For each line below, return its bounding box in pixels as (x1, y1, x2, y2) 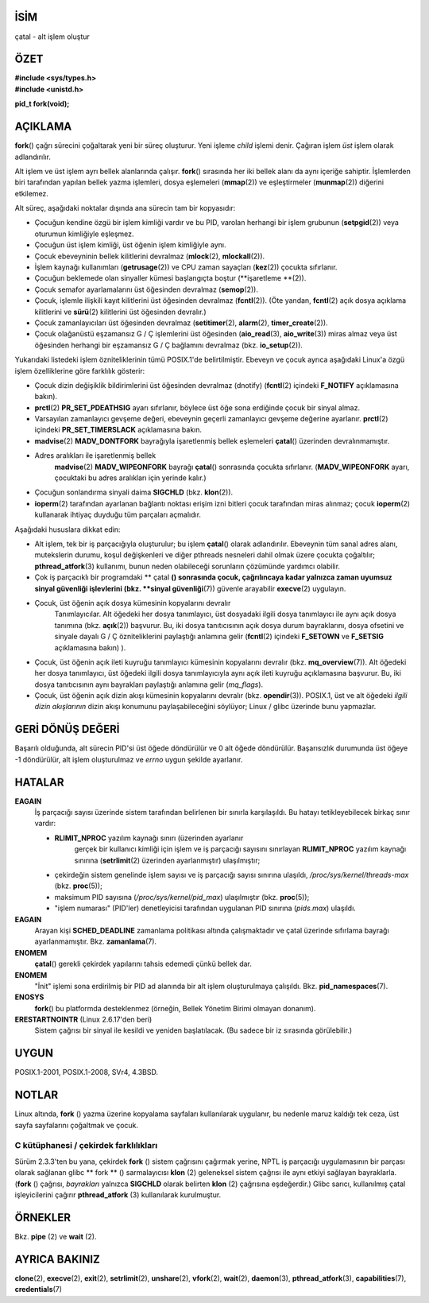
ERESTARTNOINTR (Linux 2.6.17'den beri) (14, 1014, 153, 1025)
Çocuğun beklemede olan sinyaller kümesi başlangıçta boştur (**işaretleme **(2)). (34, 273, 307, 283)
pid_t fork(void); (14, 99, 70, 109)
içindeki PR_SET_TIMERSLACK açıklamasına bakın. (34, 425, 203, 435)
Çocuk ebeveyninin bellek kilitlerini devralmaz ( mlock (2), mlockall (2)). (34, 251, 265, 261)
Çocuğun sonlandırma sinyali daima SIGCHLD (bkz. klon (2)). (34, 487, 234, 497)
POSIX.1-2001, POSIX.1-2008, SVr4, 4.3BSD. (14, 1068, 159, 1077)
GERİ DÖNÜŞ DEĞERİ (14, 723, 120, 736)
